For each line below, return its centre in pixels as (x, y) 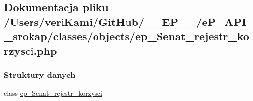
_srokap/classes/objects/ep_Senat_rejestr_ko (126, 36)
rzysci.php (31, 50)
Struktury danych (40, 74)
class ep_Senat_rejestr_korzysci (53, 93)
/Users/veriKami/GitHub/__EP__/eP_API (125, 21)
